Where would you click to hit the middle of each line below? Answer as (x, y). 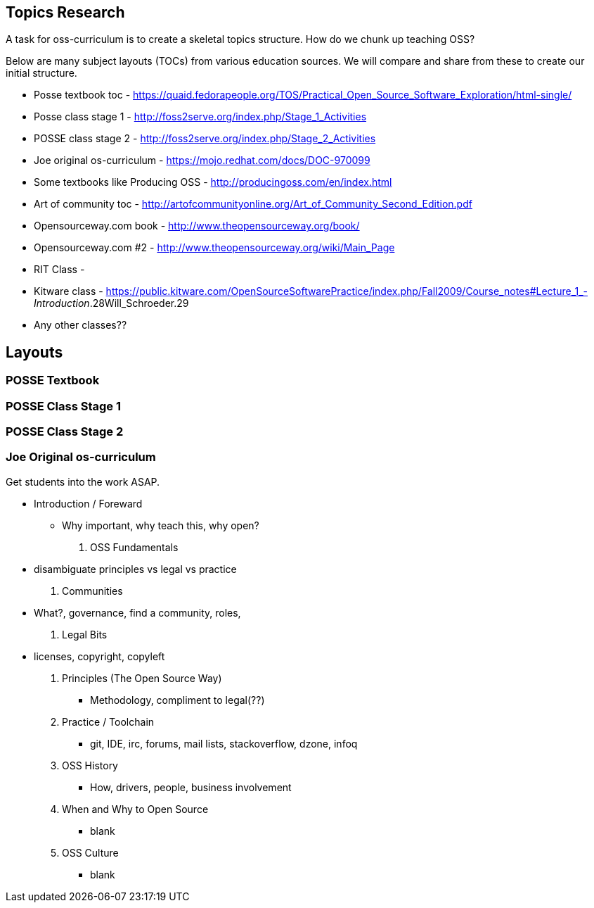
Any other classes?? (80, 325)
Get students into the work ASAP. (83, 481)
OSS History (90, 765)
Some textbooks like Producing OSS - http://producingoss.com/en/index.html (213, 182)
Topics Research (65, 12)
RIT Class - (59, 270)
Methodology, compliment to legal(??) (177, 700)
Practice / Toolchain (108, 721)
